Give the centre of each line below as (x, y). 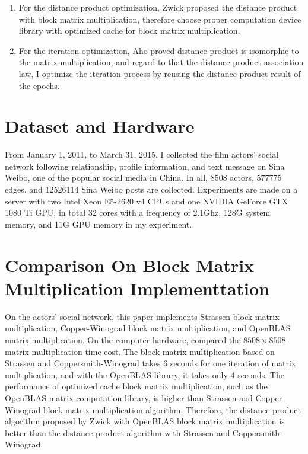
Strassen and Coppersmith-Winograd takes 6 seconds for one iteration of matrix (150, 363)
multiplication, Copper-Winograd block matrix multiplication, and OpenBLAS (148, 328)
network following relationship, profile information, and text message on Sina (145, 166)
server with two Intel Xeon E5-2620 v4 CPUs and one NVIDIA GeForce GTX (147, 201)
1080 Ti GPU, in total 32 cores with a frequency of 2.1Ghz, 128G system (138, 212)
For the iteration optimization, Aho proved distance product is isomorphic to (159, 50)
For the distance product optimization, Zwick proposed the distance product (158, 7)
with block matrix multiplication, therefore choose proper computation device (160, 19)
